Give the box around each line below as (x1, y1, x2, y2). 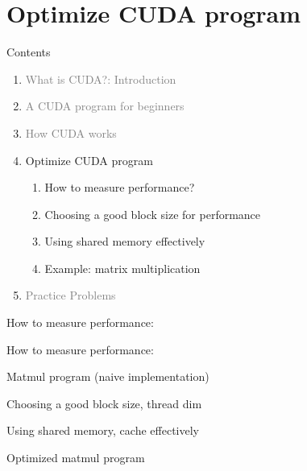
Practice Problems (25, 287, 116, 304)
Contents (6, 43, 51, 60)
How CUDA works (25, 124, 117, 141)
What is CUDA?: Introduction (25, 70, 176, 87)
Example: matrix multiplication (44, 259, 201, 276)
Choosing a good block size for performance (44, 205, 261, 222)
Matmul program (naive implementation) (6, 368, 210, 385)
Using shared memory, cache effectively (6, 422, 199, 439)
